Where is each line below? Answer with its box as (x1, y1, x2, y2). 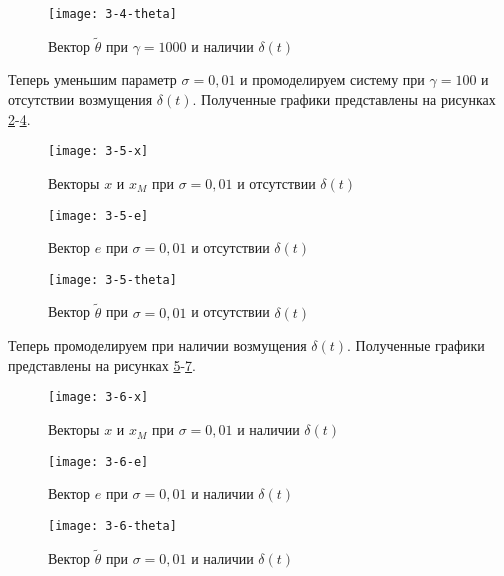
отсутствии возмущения (8, 89, 153, 110)
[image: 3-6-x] (48, 390, 149, 405)
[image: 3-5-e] (48, 208, 149, 223)
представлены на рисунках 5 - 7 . (8, 354, 196, 375)
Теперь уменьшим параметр (8, 69, 177, 90)
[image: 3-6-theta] (48, 518, 177, 533)
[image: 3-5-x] (48, 144, 149, 159)
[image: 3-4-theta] (48, 7, 177, 21)
